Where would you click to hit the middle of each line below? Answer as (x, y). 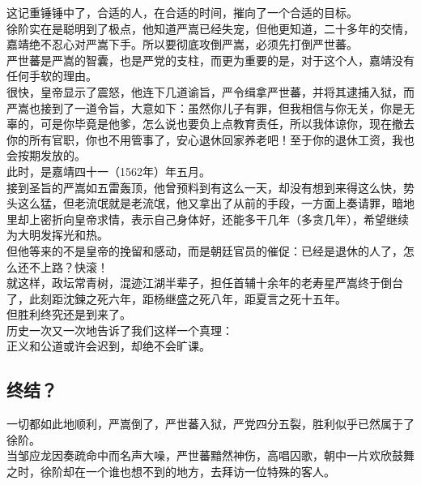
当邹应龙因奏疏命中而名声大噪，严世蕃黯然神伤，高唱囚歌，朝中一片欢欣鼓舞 (210, 455)
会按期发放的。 (46, 155)
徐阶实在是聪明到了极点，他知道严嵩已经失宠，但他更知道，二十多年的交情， (210, 28)
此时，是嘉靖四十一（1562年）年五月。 (108, 171)
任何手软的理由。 (52, 76)
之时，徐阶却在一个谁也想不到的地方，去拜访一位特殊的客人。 (171, 472)
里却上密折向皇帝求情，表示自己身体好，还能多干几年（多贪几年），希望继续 (208, 219)
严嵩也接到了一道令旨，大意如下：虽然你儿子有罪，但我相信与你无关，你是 (205, 107)
